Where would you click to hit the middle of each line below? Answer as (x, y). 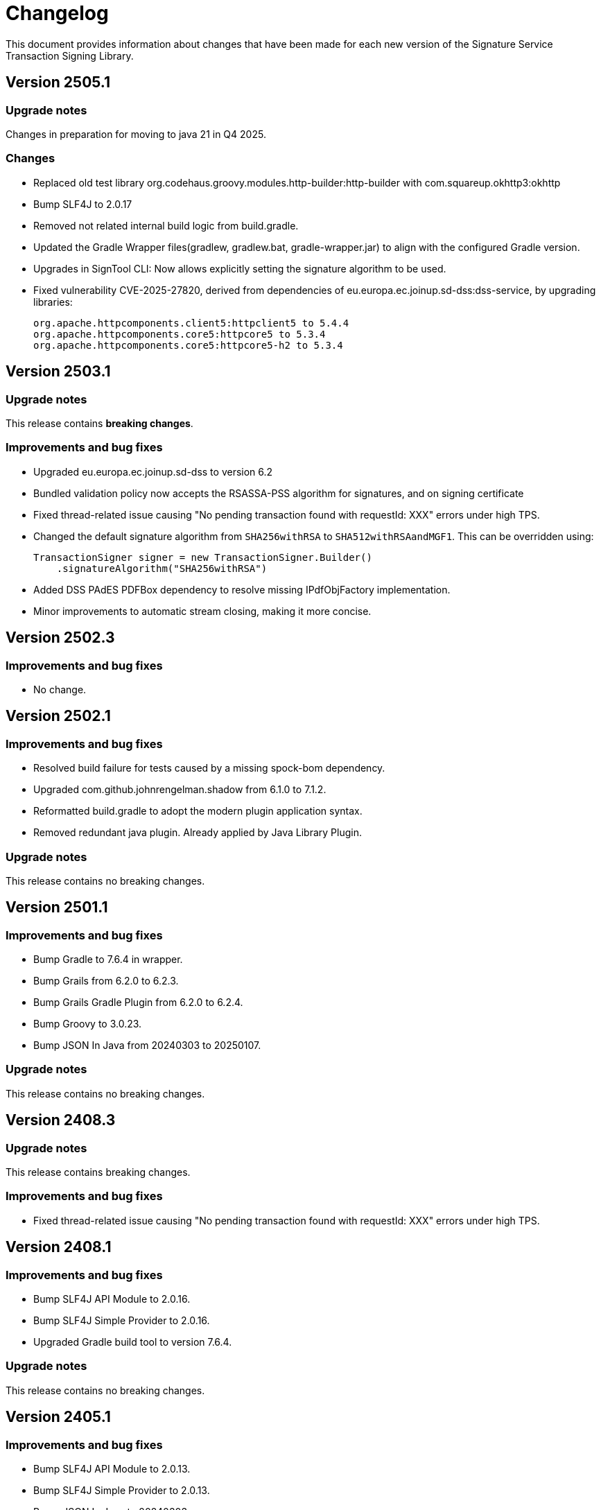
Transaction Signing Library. (70, 55)
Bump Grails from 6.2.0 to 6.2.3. (106, 981)
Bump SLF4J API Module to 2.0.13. (112, 1469)
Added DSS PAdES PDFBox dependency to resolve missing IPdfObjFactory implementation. (242, 589)
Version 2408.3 (61, 1120)
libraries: (53, 302)
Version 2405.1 (58, 1417)
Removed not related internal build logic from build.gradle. (166, 225)
